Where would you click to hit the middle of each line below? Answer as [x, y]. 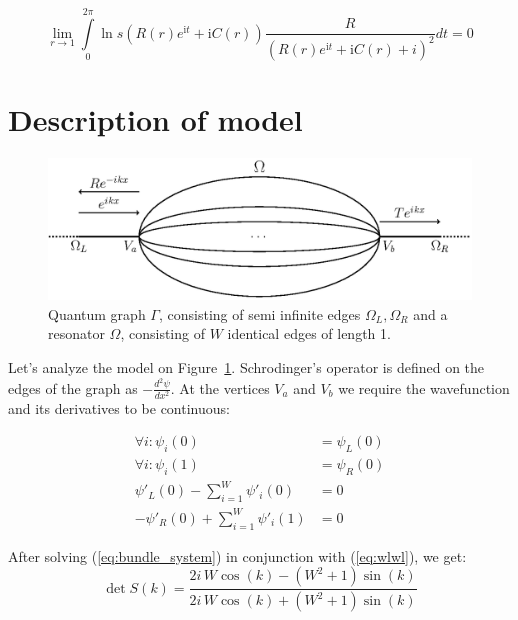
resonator [76, 333]
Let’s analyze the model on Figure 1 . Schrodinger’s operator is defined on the [246, 367]
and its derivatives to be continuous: [119, 407]
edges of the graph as [73, 387]
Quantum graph [97, 313]
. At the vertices [220, 387]
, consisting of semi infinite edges [259, 313]
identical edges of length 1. [309, 333]
